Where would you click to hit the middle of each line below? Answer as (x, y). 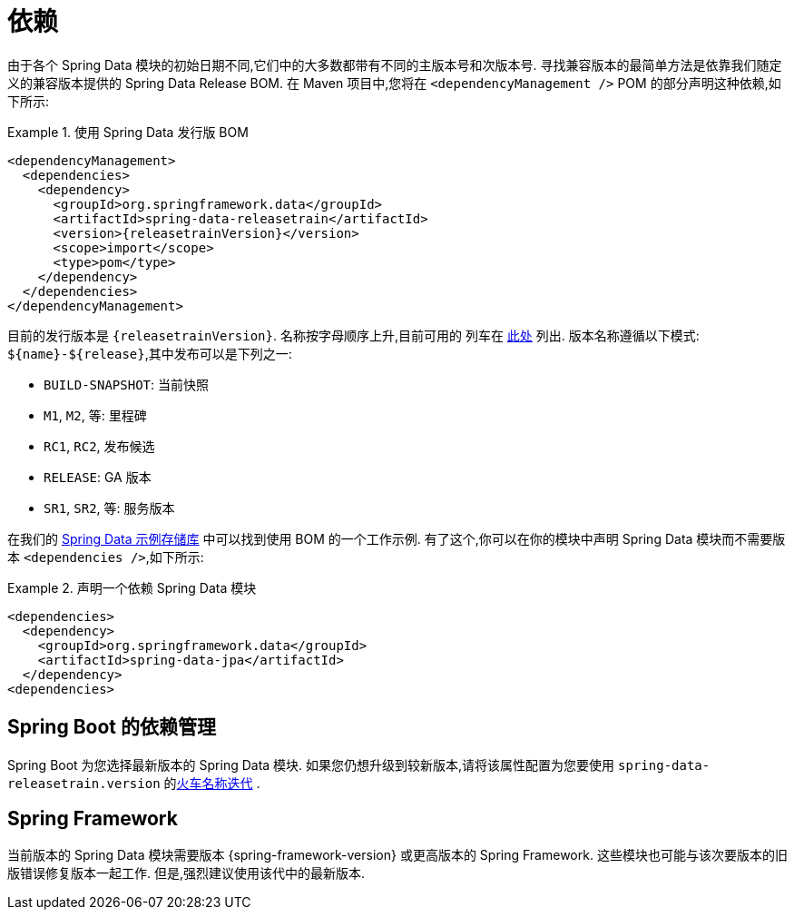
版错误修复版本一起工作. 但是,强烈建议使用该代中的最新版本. (186, 873)
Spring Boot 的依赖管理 (112, 727)
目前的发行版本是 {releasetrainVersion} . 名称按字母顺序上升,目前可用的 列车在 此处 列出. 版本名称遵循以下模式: (353, 335)
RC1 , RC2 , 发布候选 (99, 446)
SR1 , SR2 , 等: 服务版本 (109, 508)
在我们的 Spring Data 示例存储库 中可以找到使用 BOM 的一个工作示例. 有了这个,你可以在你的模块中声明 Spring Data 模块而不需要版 (397, 538)
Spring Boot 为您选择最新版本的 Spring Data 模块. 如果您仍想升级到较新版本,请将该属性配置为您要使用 (311, 764)
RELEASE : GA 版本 (98, 477)
